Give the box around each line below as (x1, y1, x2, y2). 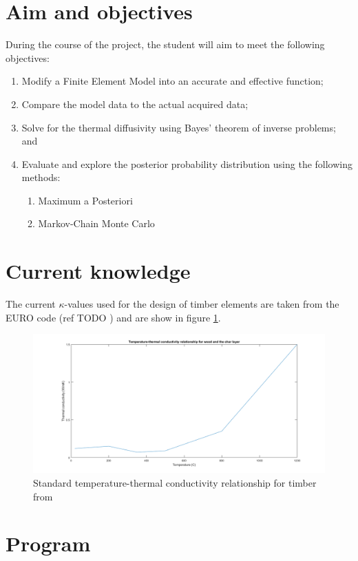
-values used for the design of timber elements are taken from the (64, 297, 339, 311)
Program (6, 529, 91, 558)
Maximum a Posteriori (38, 193, 133, 207)
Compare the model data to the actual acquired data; (21, 96, 249, 111)
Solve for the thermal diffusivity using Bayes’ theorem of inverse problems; (21, 120, 336, 134)
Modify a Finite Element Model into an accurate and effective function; (21, 74, 324, 88)
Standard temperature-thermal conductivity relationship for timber (33, 476, 317, 490)
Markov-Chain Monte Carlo (38, 216, 155, 231)
